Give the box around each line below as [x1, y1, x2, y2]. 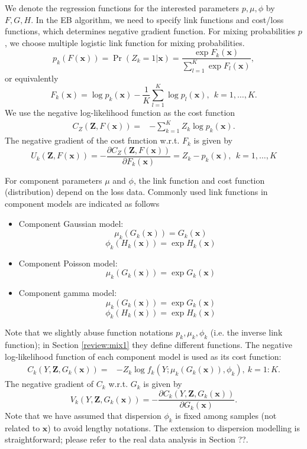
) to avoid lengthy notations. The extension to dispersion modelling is [47, 421, 300, 434]
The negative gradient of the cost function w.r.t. [5, 134, 180, 147]
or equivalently [5, 71, 59, 84]
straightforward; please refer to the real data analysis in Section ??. [5, 433, 248, 445]
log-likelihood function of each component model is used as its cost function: [5, 350, 282, 362]
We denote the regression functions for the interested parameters [5, 2, 240, 14]
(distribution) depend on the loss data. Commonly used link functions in [5, 186, 268, 198]
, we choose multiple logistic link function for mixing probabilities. [5, 36, 245, 48]
